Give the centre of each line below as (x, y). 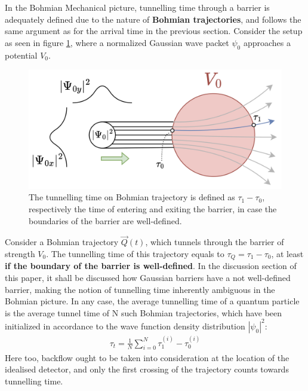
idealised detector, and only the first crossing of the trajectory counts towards (147, 369)
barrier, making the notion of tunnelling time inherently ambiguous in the (140, 289)
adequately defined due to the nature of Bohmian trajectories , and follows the (153, 19)
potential (21, 55)
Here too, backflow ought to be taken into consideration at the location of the (147, 357)
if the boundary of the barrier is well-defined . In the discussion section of (151, 266)
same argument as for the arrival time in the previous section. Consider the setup (154, 31)
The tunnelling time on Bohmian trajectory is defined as (132, 197)
